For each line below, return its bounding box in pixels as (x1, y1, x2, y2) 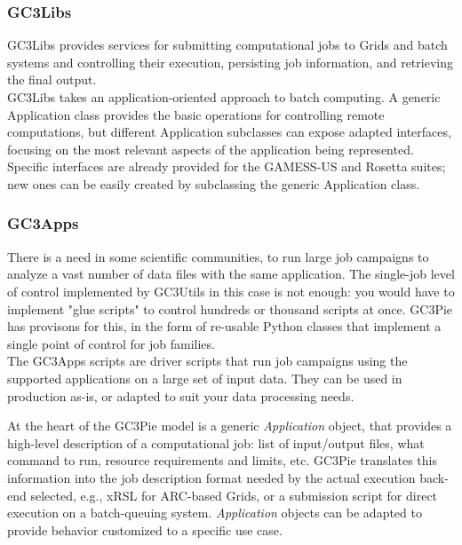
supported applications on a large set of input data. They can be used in (7, 368, 402, 387)
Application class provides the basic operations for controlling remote (7, 105, 385, 123)
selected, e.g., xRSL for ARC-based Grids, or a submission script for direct (30, 486, 438, 504)
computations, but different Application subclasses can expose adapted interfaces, (7, 122, 451, 141)
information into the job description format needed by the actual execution (7, 468, 416, 486)
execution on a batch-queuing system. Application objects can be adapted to (7, 503, 422, 522)
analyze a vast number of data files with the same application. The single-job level (7, 265, 455, 283)
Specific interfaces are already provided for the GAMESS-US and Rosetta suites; (7, 157, 446, 176)
